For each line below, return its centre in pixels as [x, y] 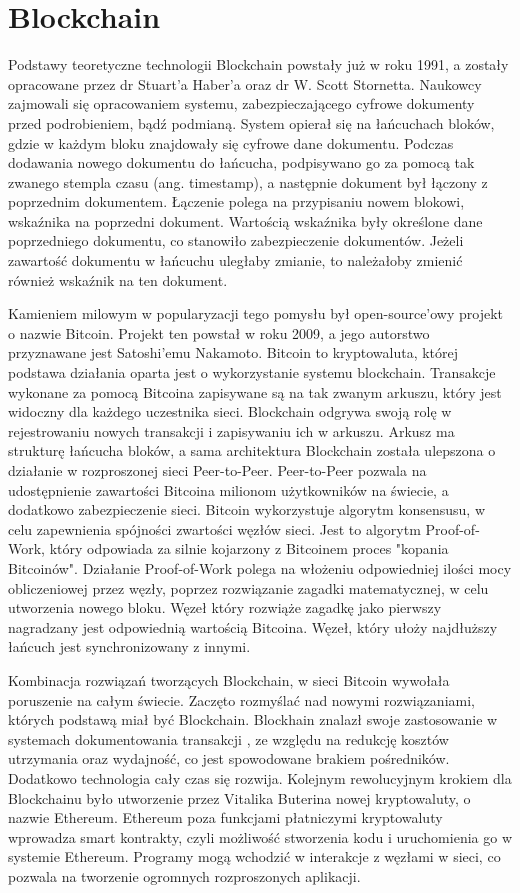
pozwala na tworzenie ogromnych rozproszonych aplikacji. [184, 875]
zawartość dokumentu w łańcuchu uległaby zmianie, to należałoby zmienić [235, 260]
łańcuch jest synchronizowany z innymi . [129, 646]
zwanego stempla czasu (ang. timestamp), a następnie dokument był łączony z [248, 181]
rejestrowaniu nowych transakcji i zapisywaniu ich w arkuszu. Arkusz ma [231, 430]
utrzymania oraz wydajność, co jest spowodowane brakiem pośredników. [229, 758]
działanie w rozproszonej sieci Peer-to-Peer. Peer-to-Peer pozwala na [217, 470]
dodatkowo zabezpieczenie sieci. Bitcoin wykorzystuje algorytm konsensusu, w [247, 509]
